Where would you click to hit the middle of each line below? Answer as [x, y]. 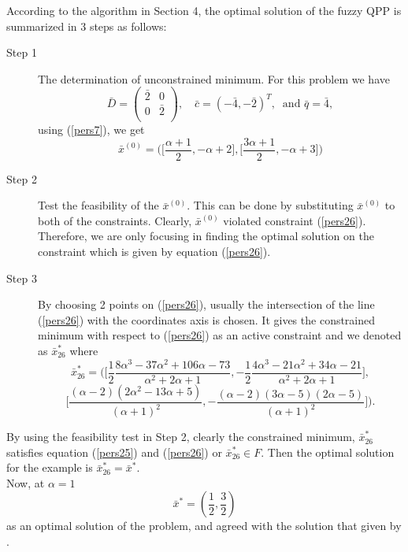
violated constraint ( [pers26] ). [295, 220]
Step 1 [22, 52]
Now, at [26, 482]
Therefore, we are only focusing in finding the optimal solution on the [206, 236]
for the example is [50, 467]
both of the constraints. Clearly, [115, 220]
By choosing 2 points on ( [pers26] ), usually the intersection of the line [206, 304]
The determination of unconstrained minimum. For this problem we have [214, 78]
